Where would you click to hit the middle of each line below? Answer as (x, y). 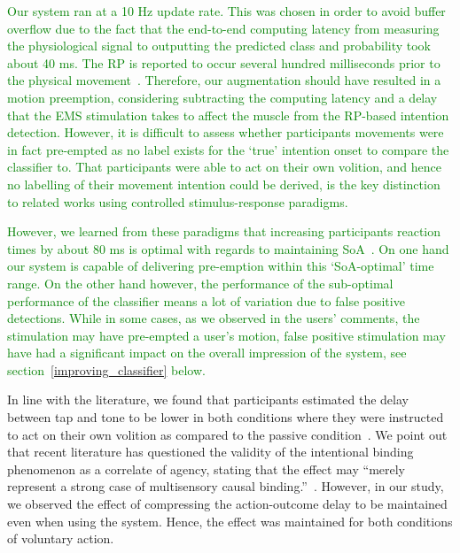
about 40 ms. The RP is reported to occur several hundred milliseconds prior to (224, 62)
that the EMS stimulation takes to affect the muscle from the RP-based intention (228, 115)
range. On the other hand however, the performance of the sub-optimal (200, 283)
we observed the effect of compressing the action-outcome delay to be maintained (227, 504)
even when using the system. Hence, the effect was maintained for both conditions (230, 521)
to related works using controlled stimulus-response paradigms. (178, 201)
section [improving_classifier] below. (106, 369)
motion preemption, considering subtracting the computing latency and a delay (222, 97)
